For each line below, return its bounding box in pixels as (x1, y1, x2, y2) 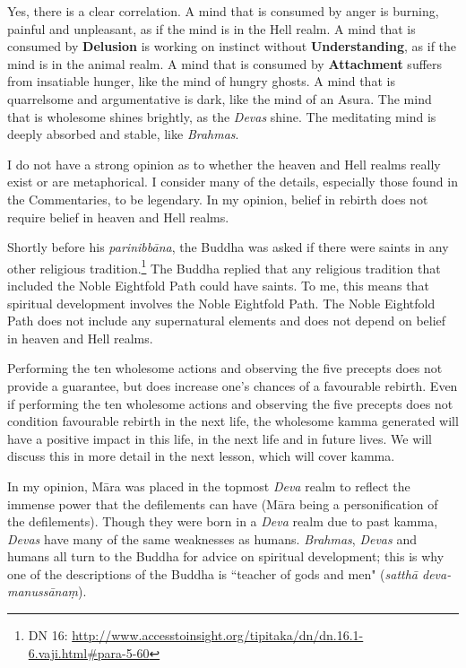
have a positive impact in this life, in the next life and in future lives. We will (7, 429, 432, 447)
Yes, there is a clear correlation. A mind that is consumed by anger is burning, (7, 2, 439, 20)
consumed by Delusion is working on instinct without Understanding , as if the (7, 37, 457, 56)
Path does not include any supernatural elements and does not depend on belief (7, 311, 446, 330)
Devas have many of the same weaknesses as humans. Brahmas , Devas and (7, 529, 417, 548)
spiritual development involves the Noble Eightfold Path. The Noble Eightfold (7, 293, 436, 312)
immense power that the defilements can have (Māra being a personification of (7, 494, 438, 513)
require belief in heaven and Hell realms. (7, 207, 229, 226)
